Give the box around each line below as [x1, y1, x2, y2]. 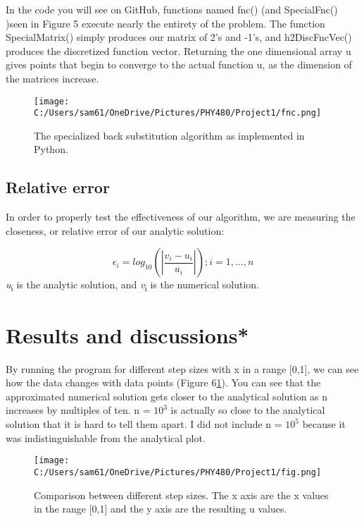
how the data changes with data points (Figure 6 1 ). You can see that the [6, 375, 321, 390]
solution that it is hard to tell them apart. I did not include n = [6, 417, 282, 431]
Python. [34, 142, 68, 157]
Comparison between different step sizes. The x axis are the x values [34, 487, 329, 502]
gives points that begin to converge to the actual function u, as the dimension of [6, 57, 352, 72]
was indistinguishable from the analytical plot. [6, 430, 206, 445]
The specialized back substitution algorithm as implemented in [34, 128, 305, 142]
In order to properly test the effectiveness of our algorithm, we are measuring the [6, 209, 356, 224]
